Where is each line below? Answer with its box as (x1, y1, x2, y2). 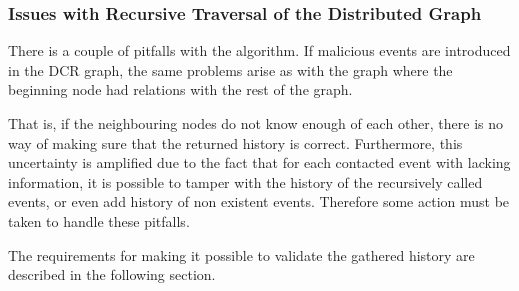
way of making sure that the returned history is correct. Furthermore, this (8, 132, 463, 153)
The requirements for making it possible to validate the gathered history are (8, 244, 475, 265)
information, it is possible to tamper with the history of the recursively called (8, 171, 483, 192)
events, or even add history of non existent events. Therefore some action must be (8, 191, 510, 212)
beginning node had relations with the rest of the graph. (8, 79, 353, 100)
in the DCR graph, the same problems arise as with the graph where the (8, 59, 453, 80)
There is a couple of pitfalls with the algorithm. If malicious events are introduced (8, 40, 511, 61)
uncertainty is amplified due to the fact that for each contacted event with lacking (8, 152, 511, 173)
